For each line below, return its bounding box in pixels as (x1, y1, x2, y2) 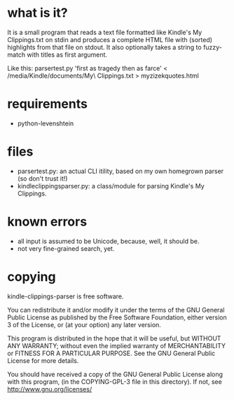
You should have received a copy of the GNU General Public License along (7, 370, 223, 378)
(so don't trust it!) (17, 174, 68, 183)
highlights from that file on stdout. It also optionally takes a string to (7, 43, 202, 51)
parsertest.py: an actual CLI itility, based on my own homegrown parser (17, 167, 224, 175)
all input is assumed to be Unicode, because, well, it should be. (17, 237, 200, 245)
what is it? (7, 5, 68, 21)
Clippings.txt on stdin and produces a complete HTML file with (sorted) (7, 35, 212, 43)
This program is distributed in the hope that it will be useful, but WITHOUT (7, 334, 221, 343)
